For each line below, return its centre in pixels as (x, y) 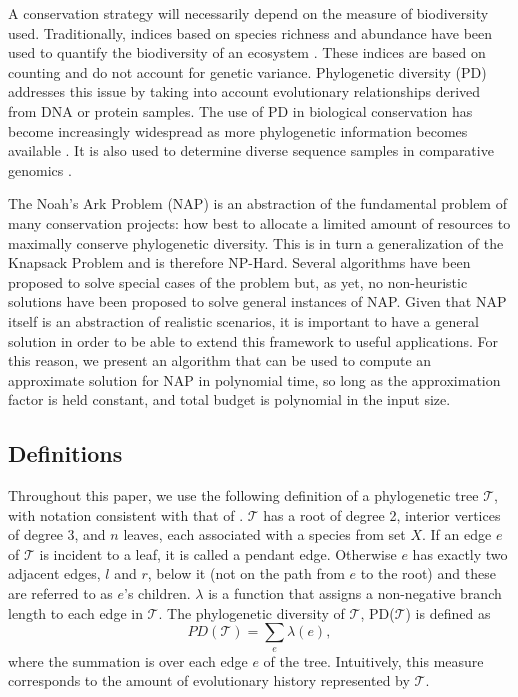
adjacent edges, (54, 573)
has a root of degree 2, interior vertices (382, 514)
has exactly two (460, 553)
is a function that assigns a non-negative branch (355, 593)
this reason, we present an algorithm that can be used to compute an (220, 360)
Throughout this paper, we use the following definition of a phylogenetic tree (243, 495)
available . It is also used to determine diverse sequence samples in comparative (251, 150)
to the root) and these (428, 573)
